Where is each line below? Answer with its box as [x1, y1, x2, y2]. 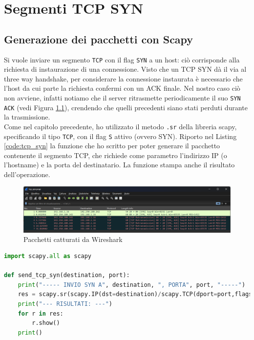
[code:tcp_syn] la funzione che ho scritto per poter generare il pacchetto [4, 140, 220, 151]
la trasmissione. [4, 112, 50, 122]
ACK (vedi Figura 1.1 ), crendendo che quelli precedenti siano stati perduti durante [4, 102, 248, 112]
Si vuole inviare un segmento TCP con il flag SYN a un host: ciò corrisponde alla [4, 54, 240, 64]
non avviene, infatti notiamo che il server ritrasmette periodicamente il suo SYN [4, 93, 241, 103]
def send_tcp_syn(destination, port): [4, 272, 130, 279]
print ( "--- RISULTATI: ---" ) [18, 300, 112, 307]
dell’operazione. [4, 169, 50, 180]
